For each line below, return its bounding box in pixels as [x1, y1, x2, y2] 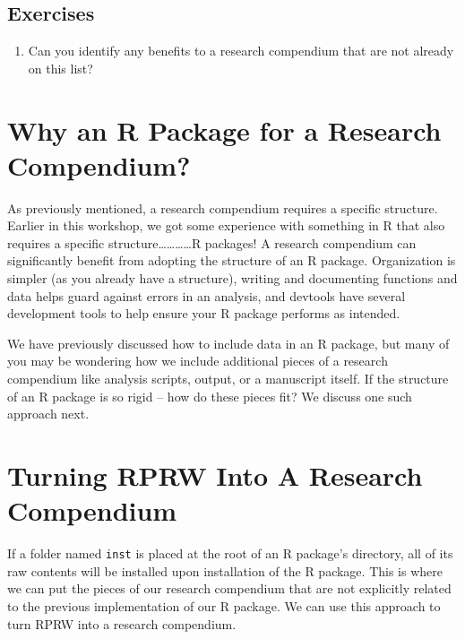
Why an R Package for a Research [7, 111, 442, 148]
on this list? [28, 58, 93, 77]
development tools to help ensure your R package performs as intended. [7, 304, 400, 323]
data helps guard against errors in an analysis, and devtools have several [7, 286, 406, 305]
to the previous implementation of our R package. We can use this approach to [7, 596, 441, 615]
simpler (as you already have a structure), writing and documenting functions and [7, 269, 458, 288]
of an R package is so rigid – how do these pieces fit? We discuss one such [7, 386, 412, 405]
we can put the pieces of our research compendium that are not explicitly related [7, 579, 452, 598]
